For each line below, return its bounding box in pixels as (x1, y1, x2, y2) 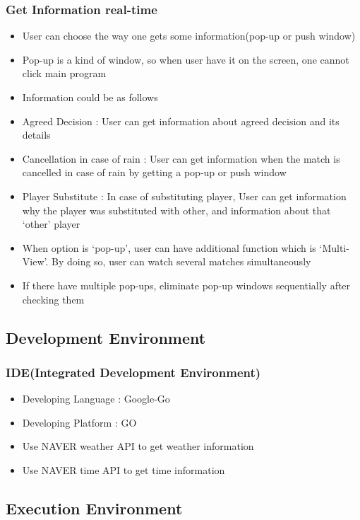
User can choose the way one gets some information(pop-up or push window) (22, 28, 356, 43)
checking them (22, 291, 85, 306)
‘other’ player (22, 216, 80, 231)
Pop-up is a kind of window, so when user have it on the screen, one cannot (22, 52, 349, 67)
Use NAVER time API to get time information (22, 462, 225, 477)
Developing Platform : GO (22, 415, 137, 429)
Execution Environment (6, 497, 183, 519)
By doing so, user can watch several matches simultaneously (52, 254, 311, 269)
